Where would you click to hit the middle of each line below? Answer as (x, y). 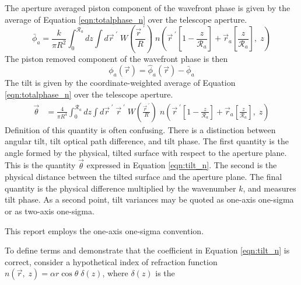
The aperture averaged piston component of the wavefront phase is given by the (148, 8)
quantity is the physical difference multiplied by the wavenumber (120, 188)
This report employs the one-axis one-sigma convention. (104, 230)
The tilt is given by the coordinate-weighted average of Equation (120, 83)
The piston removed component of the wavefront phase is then (116, 58)
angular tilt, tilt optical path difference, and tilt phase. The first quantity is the (147, 141)
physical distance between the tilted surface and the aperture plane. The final (143, 177)
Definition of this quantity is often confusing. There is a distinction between (140, 129)
